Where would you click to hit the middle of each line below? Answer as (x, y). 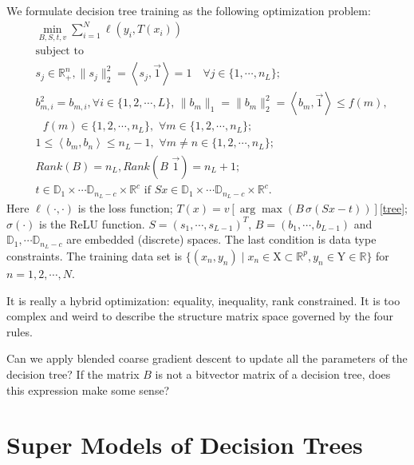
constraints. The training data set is (95, 255)
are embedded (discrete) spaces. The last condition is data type (221, 239)
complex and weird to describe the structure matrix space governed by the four (200, 316)
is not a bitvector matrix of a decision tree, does (273, 374)
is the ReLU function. (92, 223)
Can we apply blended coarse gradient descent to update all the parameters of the (207, 358)
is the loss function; (125, 207)
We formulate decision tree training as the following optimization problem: (189, 10)
